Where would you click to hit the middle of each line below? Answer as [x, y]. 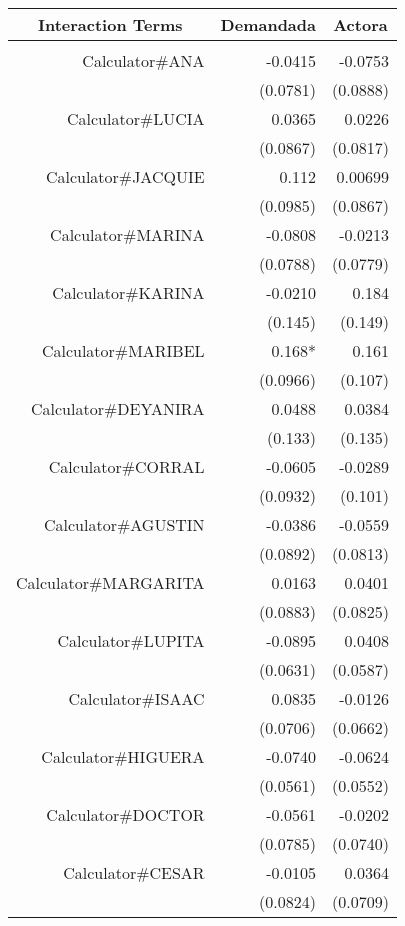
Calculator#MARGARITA [110, 582]
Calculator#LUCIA [136, 118]
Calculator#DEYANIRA [117, 408]
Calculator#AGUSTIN [124, 524]
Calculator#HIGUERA [123, 756]
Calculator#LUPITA [131, 640]
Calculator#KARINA [128, 292]
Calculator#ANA [143, 60]
